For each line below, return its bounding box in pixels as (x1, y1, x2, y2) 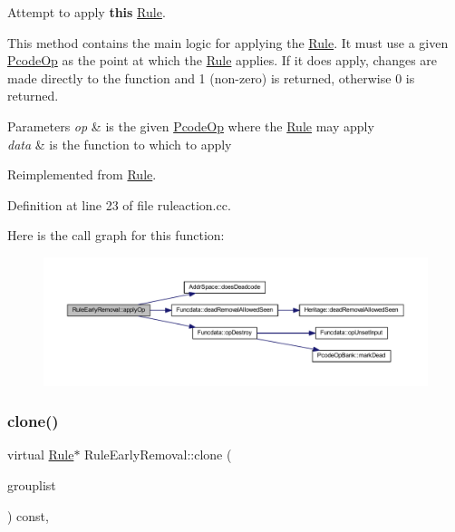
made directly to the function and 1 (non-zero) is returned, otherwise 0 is (7, 68, 415, 87)
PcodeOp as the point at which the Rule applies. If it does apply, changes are (7, 51, 438, 70)
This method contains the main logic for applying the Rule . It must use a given (7, 33, 449, 52)
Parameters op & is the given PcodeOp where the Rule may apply (7, 116, 374, 135)
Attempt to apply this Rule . (7, 3, 166, 21)
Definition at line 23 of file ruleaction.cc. (7, 195, 231, 214)
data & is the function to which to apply (7, 134, 232, 153)
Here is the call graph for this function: (7, 226, 225, 245)
